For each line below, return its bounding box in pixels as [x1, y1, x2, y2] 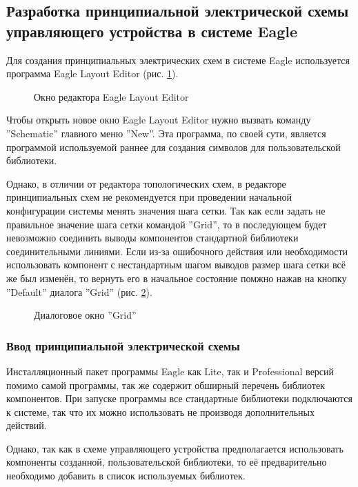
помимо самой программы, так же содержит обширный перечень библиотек [6, 377, 325, 392]
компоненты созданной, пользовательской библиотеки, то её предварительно [6, 455, 327, 469]
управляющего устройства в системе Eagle [6, 20, 298, 41]
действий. [6, 418, 47, 433]
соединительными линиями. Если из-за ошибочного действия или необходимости [6, 243, 348, 258]
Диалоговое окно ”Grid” [34, 308, 137, 322]
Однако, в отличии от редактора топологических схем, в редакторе [6, 176, 286, 190]
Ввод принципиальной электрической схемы [6, 337, 240, 354]
